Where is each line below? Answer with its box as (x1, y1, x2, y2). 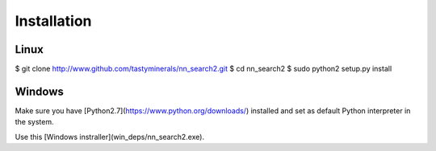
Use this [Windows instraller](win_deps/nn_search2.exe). (15, 132, 205, 141)
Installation (15, 12, 92, 30)
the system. (15, 117, 54, 127)
